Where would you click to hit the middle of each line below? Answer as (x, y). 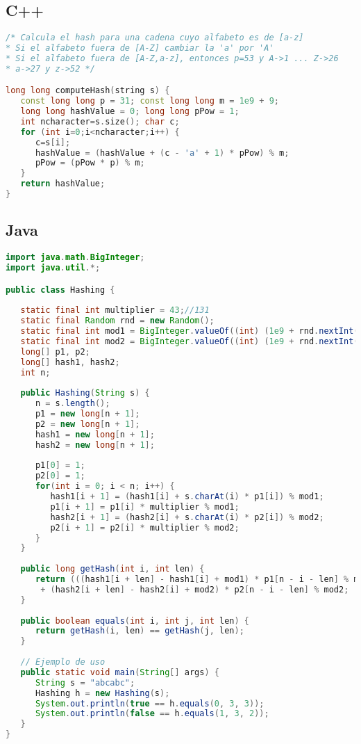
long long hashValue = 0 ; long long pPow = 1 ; (130, 112)
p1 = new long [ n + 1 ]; (87, 414)
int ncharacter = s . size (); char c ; (100, 121)
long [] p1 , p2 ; (55, 351)
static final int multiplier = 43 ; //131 (115, 310)
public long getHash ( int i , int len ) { (112, 569)
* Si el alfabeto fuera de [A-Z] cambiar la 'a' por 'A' (140, 48)
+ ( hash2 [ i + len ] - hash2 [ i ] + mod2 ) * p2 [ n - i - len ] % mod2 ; (195, 589)
